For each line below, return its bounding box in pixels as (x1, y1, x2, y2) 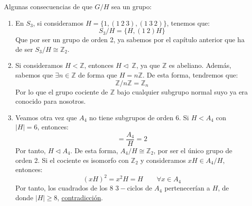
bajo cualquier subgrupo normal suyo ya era (117, 86, 248, 96)
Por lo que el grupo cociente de (15, 86, 108, 96)
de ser (15, 44, 33, 54)
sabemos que (15, 69, 53, 79)
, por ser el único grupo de (153, 145, 233, 155)
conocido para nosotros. (15, 96, 86, 106)
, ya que (136, 60, 160, 70)
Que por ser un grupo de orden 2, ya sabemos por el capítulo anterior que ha (15, 34, 245, 45)
